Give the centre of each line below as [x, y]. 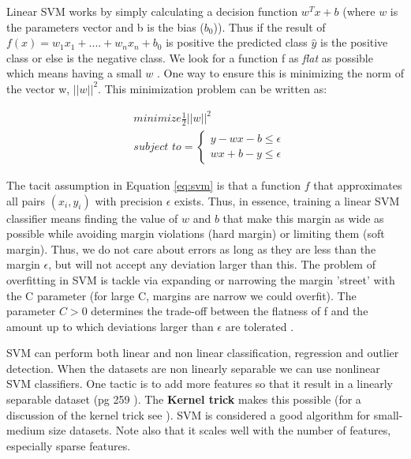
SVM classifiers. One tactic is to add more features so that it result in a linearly [200, 384]
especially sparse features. [69, 445]
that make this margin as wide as [303, 218]
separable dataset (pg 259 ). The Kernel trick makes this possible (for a [184, 399]
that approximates [358, 184]
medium [26, 430]
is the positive [354, 42]
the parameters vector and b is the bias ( [105, 26]
